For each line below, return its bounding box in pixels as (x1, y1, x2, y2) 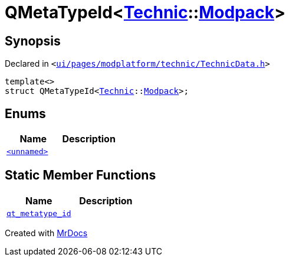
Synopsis (5, 33, 61, 48)
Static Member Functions (5, 168, 156, 183)
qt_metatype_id (6, 208, 71, 218)
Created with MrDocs (5, 227, 88, 238)
